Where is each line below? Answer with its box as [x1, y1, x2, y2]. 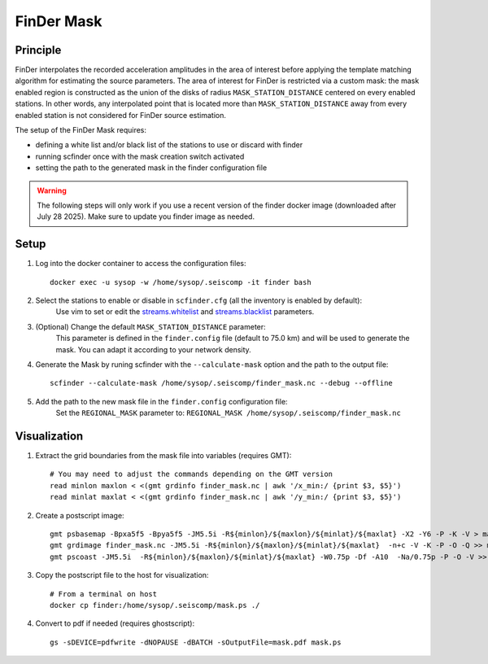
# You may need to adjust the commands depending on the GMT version [50, 470, 333, 479]
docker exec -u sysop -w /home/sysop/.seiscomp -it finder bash [50, 277, 312, 286]
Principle [15, 43, 62, 57]
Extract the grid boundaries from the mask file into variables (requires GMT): [35, 451, 292, 461]
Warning [37, 186, 67, 195]
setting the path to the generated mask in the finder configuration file [35, 163, 268, 173]
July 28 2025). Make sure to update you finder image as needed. [37, 212, 255, 221]
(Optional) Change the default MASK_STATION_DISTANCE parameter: [35, 321, 266, 331]
